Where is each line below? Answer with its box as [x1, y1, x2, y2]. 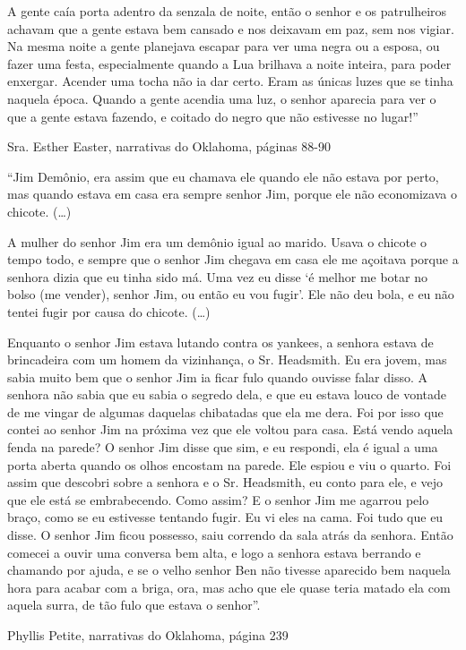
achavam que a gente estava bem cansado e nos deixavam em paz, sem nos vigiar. [7, 19, 454, 38]
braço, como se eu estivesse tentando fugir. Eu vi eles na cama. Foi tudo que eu [7, 508, 444, 526]
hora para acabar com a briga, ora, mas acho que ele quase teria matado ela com [7, 577, 451, 596]
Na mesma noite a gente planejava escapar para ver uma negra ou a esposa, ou [7, 37, 440, 56]
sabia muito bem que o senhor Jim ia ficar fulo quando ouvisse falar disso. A [7, 367, 427, 386]
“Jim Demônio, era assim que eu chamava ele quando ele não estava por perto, [7, 167, 439, 185]
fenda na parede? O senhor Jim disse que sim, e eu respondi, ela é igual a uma [7, 438, 438, 457]
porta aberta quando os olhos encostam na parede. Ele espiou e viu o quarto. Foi [7, 455, 452, 474]
